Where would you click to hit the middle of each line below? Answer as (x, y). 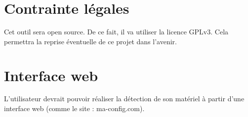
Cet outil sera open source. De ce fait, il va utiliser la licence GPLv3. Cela (116, 32)
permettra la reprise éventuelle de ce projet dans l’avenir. (90, 41)
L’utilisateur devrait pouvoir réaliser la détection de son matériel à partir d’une (124, 99)
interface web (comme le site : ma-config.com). (74, 108)
